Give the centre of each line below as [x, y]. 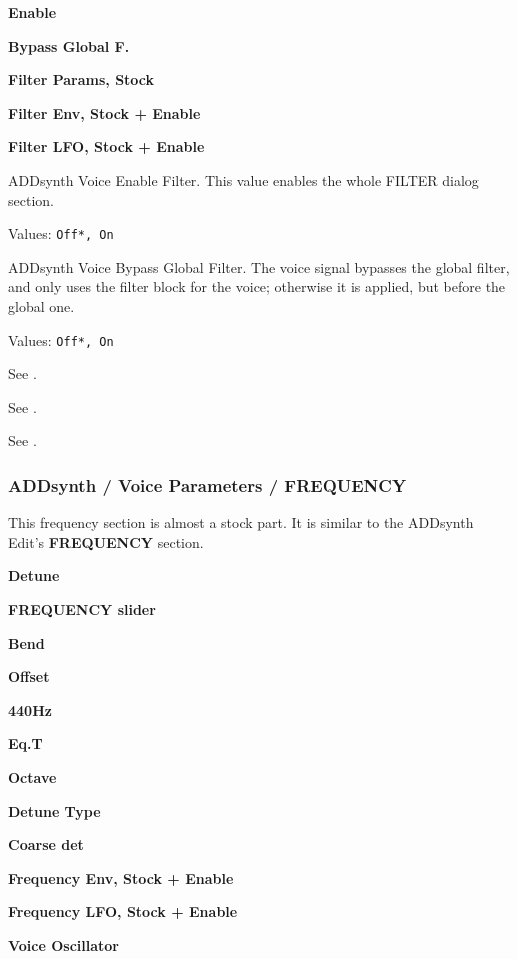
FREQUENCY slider [82, 609]
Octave [32, 777]
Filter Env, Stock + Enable [104, 112]
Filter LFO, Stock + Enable [106, 146]
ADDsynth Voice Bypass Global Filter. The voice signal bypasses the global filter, [259, 266]
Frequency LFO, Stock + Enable [123, 911]
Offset [29, 676]
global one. [41, 306]
